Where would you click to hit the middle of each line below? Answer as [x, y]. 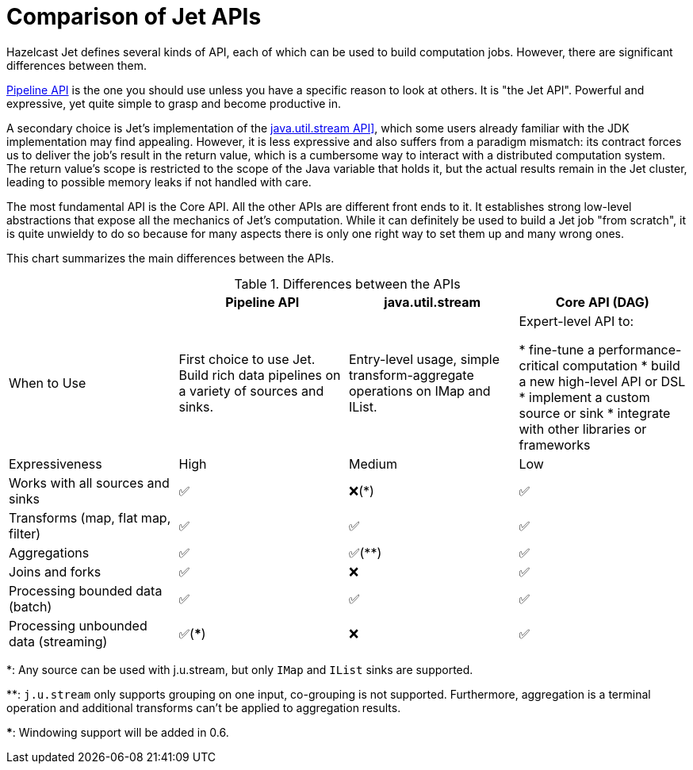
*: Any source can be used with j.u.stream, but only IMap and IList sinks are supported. [240, 669]
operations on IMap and [420, 391]
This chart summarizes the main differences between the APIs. [170, 258]
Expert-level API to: [576, 321]
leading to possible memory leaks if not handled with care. [159, 182]
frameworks [555, 444]
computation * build [621, 365]
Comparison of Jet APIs [134, 17]
